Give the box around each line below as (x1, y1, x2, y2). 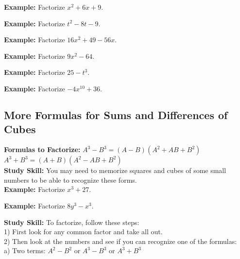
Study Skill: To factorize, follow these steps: (4, 217, 139, 227)
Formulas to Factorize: (4, 144, 81, 155)
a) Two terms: (4, 245, 46, 256)
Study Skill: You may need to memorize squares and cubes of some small (4, 165, 226, 175)
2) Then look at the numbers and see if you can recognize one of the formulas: (4, 236, 237, 246)
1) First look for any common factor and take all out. (4, 226, 163, 237)
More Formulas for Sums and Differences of (4, 107, 228, 122)
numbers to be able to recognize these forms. (4, 174, 137, 185)
